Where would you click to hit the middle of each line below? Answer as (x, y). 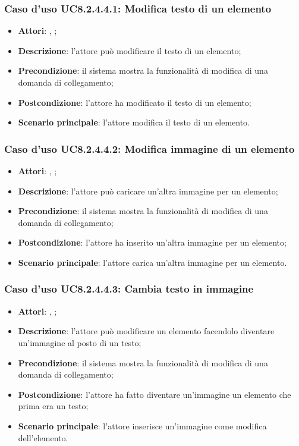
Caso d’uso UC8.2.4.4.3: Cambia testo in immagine (129, 289)
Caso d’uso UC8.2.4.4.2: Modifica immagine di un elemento (149, 148)
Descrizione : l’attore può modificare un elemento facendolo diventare (146, 331)
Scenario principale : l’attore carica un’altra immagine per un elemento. (152, 262)
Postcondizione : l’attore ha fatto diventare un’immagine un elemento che (155, 394)
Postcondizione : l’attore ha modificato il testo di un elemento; (135, 102)
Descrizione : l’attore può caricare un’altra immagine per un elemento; (148, 191)
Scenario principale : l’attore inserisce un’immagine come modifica (142, 425)
